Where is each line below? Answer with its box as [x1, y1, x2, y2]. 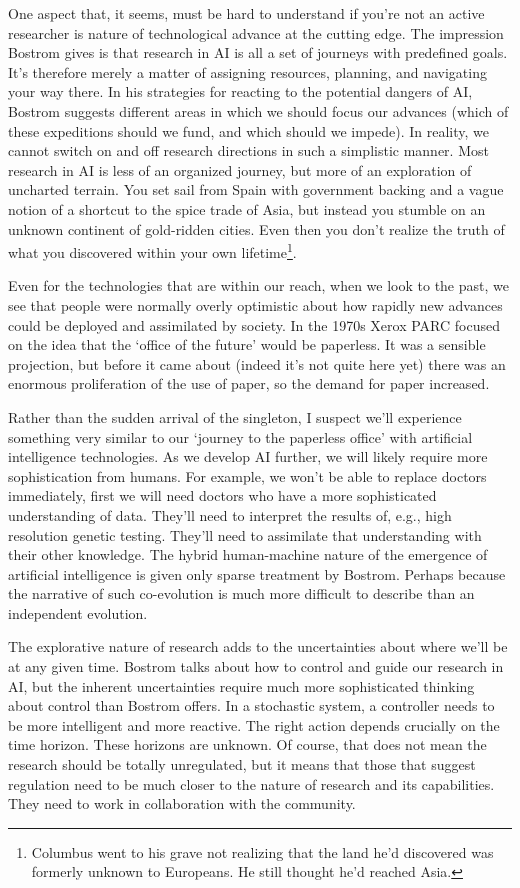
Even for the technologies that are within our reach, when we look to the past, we [8, 275, 509, 296]
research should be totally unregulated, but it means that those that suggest [8, 754, 476, 775]
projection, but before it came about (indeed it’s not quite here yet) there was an [8, 353, 506, 374]
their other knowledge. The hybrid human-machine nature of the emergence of [8, 544, 488, 565]
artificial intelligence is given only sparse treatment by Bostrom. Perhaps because [8, 563, 506, 584]
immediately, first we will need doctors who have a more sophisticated [8, 485, 437, 506]
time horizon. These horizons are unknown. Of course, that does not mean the [8, 734, 487, 755]
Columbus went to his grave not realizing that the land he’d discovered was [31, 841, 494, 862]
